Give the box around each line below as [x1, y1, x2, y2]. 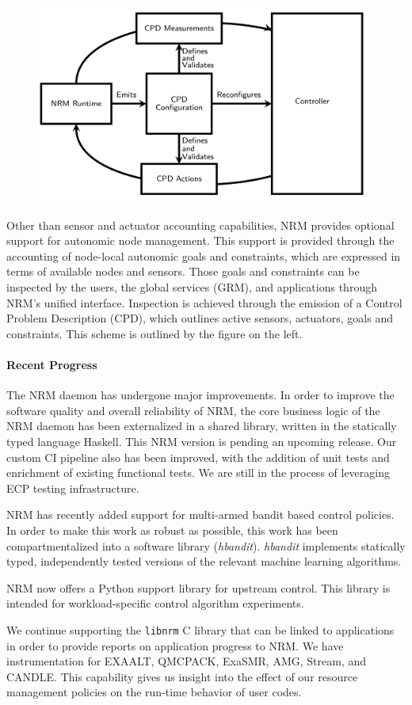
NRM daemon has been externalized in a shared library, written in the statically [6, 417, 397, 434]
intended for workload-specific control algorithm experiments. [6, 595, 304, 612]
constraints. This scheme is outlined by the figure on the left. [6, 325, 303, 341]
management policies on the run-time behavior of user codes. [6, 684, 302, 700]
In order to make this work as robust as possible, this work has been [6, 521, 338, 538]
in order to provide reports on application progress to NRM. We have [6, 637, 344, 654]
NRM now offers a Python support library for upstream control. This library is [6, 579, 391, 596]
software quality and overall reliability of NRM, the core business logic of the [6, 402, 380, 418]
